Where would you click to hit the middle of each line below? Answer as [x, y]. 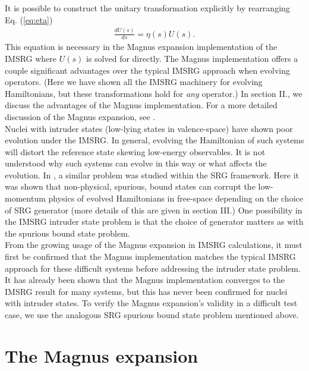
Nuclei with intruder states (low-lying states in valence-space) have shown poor [149, 128]
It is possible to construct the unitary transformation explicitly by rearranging [147, 8]
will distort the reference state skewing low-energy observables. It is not [135, 151]
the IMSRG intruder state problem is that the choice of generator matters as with [154, 221]
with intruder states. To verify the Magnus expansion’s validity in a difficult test [151, 303]
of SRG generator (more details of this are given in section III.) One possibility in [154, 210]
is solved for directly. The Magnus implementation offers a [192, 58]
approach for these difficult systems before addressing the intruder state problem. [153, 268]
